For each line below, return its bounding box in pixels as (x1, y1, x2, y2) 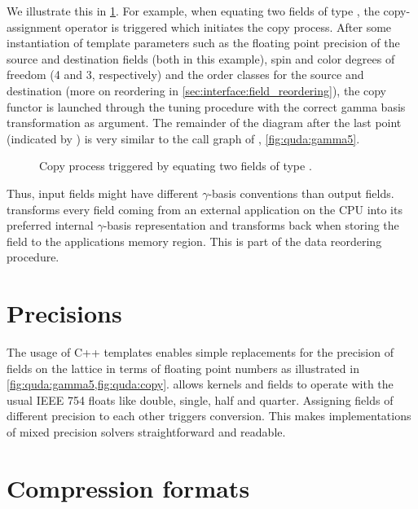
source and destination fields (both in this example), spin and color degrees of (7, 50, 395, 67)
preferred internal (7, 217, 94, 234)
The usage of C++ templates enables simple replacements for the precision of (7, 344, 394, 361)
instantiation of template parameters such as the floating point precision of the (7, 34, 400, 51)
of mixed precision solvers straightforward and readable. (7, 423, 286, 440)
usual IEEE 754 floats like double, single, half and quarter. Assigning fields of (7, 391, 394, 408)
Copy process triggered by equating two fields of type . (39, 157, 312, 174)
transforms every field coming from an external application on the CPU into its (7, 200, 403, 217)
